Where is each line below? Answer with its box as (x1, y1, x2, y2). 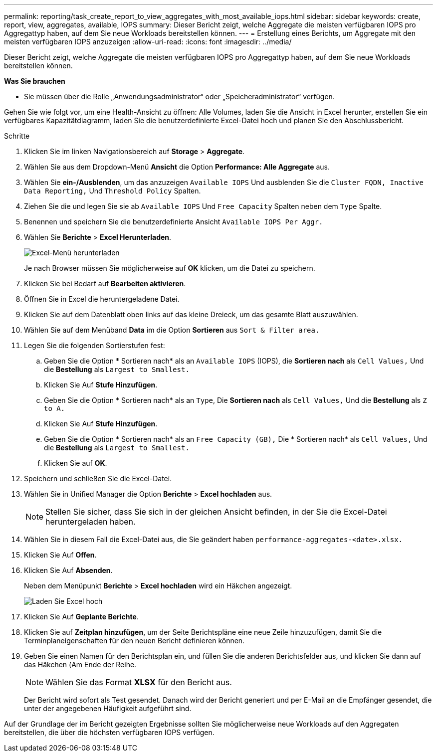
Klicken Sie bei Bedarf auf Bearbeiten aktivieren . (24, 279, 186, 288)
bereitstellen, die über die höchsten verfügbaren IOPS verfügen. (4, 728, 215, 737)
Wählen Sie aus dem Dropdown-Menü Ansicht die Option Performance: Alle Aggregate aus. (24, 163, 330, 171)
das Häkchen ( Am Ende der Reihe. (24, 660, 137, 669)
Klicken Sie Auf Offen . (24, 551, 97, 559)
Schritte (4, 132, 30, 140)
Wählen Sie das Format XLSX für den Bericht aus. (45, 677, 232, 687)
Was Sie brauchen (4, 77, 65, 85)
